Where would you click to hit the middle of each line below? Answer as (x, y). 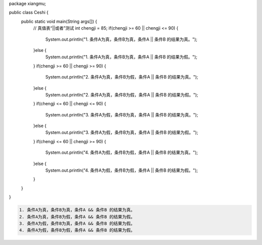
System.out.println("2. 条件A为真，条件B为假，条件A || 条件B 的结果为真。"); (122, 77)
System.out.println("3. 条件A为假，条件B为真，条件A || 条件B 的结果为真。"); (122, 114)
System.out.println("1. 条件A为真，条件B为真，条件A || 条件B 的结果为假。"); (121, 57)
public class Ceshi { (29, 13)
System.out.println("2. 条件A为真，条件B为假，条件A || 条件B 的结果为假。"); (122, 95)
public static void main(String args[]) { (59, 21)
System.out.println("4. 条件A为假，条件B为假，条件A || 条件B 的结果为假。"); (122, 170)
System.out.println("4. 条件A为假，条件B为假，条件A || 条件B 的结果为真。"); (122, 152)
